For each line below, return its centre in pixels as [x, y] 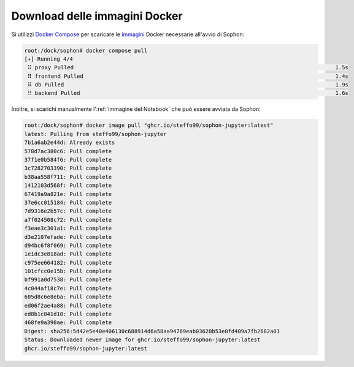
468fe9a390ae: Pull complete [68, 323]
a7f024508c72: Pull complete [68, 220]
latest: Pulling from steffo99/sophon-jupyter [95, 134]
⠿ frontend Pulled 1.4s [188, 76]
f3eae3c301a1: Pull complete [68, 229]
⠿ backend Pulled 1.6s [188, 93]
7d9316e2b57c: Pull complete [68, 211]
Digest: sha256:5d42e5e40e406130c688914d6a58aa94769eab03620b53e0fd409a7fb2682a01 [152, 331]
